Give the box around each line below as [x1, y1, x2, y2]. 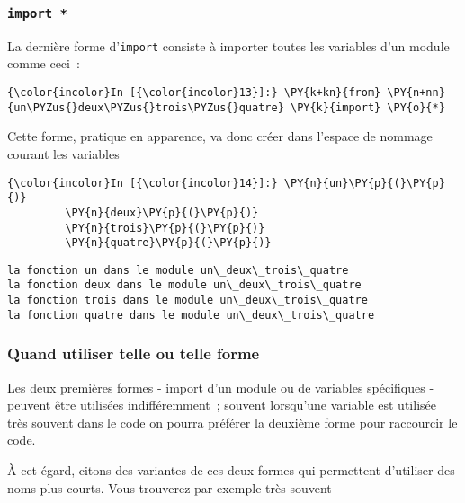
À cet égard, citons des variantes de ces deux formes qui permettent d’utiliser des [7, 461, 455, 480]
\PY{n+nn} [387, 86, 445, 100]
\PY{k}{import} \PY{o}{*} [290, 101, 445, 114]
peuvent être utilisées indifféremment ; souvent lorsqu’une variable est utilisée [7, 395, 436, 414]
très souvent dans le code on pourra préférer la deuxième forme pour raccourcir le [7, 412, 458, 431]
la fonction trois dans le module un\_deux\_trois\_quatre [7, 294, 368, 307]
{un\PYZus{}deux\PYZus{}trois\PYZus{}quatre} [7, 101, 284, 114]
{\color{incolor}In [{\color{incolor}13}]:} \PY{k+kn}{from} [7, 86, 381, 100]
